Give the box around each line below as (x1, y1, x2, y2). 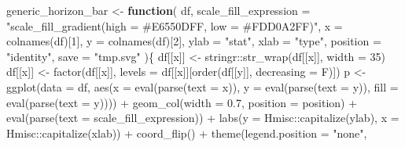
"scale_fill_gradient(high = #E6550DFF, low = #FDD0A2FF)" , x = (6, 17, 343, 34)
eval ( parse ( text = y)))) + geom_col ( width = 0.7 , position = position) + (6, 94, 358, 110)
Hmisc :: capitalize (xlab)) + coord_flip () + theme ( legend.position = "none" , (6, 124, 367, 141)
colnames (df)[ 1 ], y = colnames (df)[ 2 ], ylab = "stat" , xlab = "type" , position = (6, 33, 381, 49)
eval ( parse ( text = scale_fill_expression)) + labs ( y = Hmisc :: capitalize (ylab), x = (6, 109, 399, 126)
